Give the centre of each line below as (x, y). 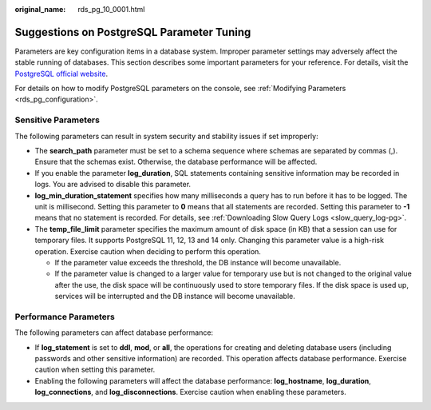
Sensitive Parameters (57, 120)
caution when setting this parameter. (95, 370)
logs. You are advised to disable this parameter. (113, 185)
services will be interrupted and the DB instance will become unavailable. (175, 297)
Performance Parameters (65, 316)
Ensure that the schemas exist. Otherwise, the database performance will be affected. (176, 162)
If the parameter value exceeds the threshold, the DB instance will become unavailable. (198, 262)
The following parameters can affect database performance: (114, 332)
